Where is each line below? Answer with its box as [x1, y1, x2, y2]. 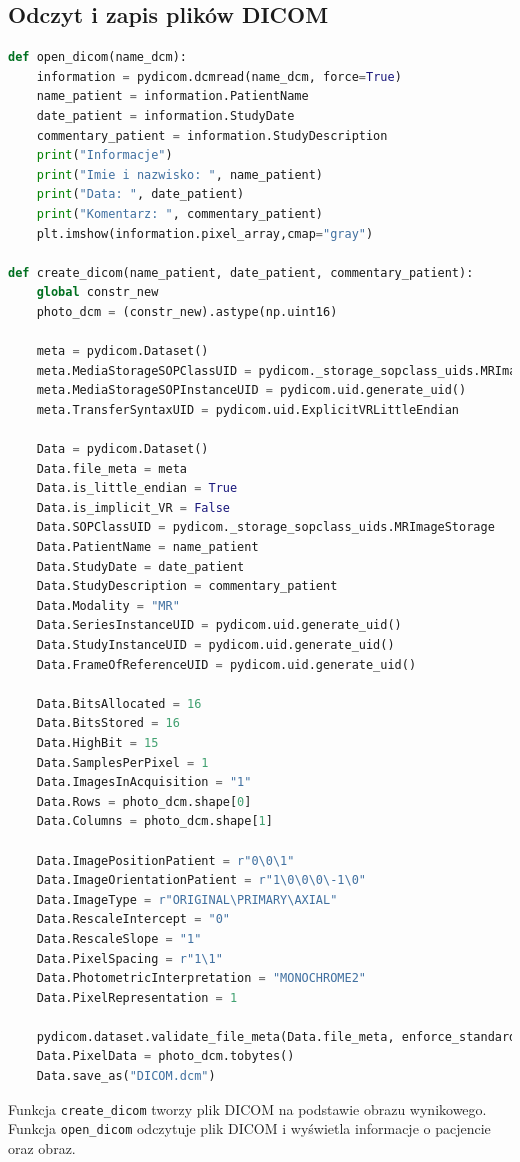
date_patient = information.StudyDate [36, 108, 295, 123]
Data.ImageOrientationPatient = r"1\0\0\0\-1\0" [36, 873, 366, 888]
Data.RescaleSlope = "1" [36, 931, 202, 946]
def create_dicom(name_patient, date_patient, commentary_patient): [8, 265, 474, 280]
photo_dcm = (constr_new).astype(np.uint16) [36, 304, 338, 319]
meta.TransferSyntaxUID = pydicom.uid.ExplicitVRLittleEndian [36, 402, 460, 417]
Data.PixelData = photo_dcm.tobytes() [36, 1049, 295, 1064]
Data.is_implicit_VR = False [36, 500, 230, 515]
